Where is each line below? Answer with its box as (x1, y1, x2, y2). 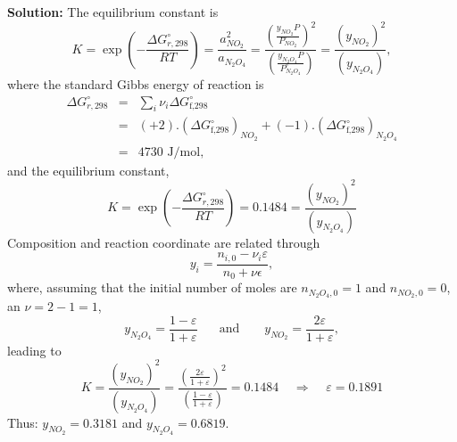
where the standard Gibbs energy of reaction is (7, 74, 264, 93)
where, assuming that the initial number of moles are (7, 278, 297, 297)
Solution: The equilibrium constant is (7, 3, 219, 20)
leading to (7, 340, 62, 359)
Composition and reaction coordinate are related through (7, 233, 320, 251)
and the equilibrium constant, (7, 160, 170, 179)
